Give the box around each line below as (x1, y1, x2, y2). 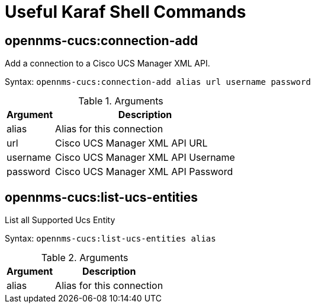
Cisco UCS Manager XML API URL (55, 137, 208, 150)
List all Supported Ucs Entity (5, 215, 115, 226)
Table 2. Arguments (41, 252, 128, 264)
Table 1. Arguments (78, 95, 163, 107)
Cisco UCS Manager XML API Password (55, 166, 233, 178)
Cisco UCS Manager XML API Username (55, 151, 235, 164)
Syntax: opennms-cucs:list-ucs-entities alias (5, 233, 216, 244)
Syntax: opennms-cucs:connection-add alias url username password (5, 77, 311, 87)
